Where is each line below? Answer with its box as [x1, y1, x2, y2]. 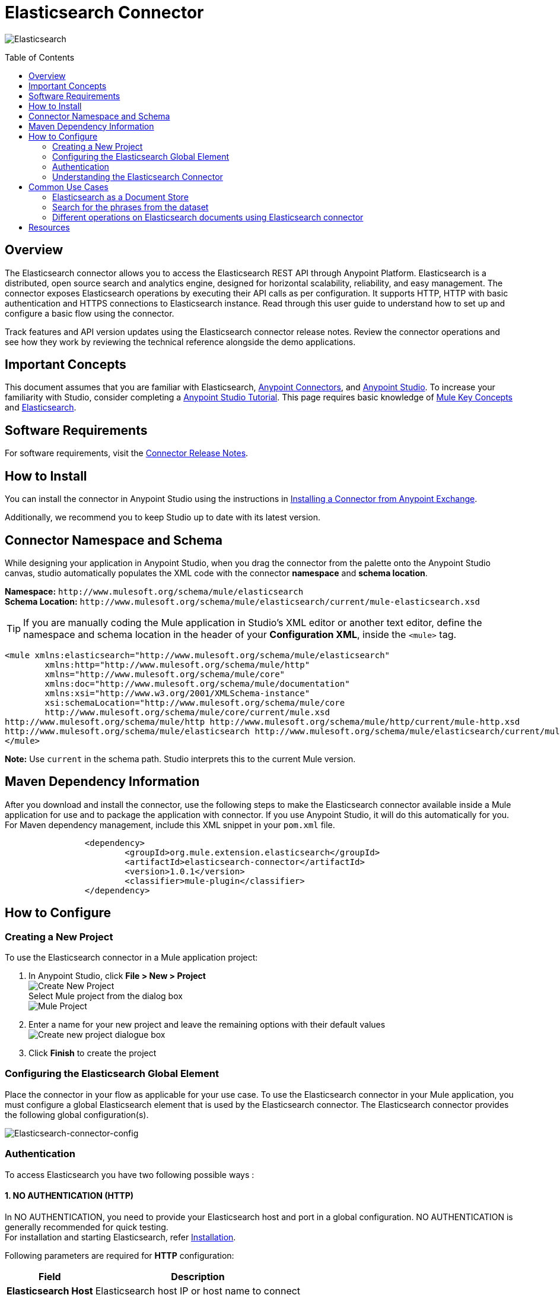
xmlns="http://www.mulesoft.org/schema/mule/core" [44, 669, 285, 679]
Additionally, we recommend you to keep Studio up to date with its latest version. [5, 512, 321, 523]
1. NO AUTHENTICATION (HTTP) [5, 1190, 134, 1201]
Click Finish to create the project [28, 1048, 157, 1059]
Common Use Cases [28, 181, 109, 192]
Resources [28, 222, 70, 232]
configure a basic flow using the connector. [5, 308, 174, 318]
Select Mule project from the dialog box [28, 991, 183, 1002]
